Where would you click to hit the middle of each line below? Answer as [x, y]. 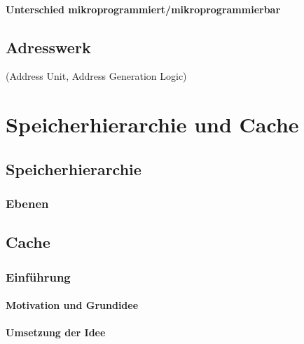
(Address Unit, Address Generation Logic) [96, 76]
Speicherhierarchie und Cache [152, 124]
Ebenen [27, 204]
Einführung [38, 276]
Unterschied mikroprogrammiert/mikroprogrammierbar [143, 9]
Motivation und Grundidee [72, 305]
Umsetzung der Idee [56, 332]
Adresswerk [48, 47]
